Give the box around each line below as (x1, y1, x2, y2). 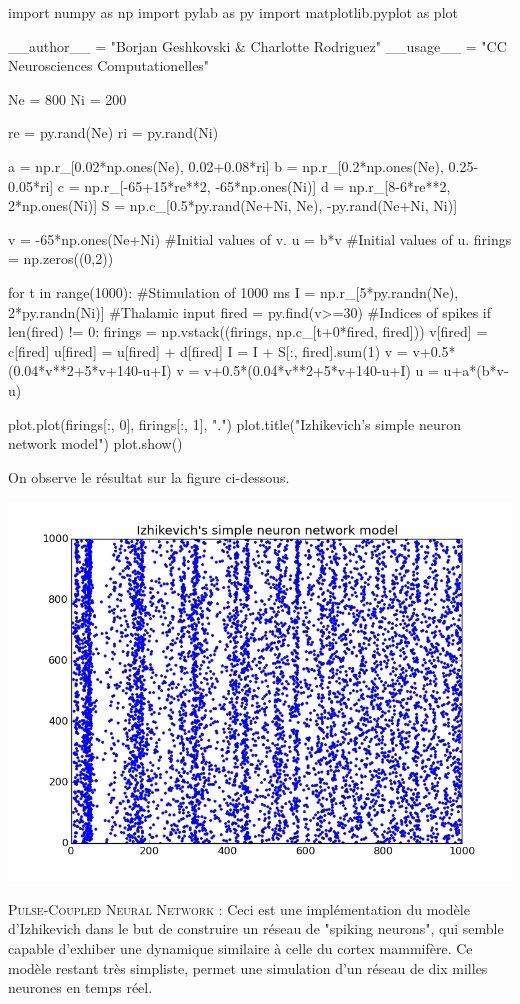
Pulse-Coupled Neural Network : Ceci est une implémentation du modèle (8, 898, 470, 919)
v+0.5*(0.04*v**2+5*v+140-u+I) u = (204, 360, 439, 381)
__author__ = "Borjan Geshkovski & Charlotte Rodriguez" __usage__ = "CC (8, 35, 507, 56)
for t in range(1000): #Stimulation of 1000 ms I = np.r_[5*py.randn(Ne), (8, 281, 459, 302)
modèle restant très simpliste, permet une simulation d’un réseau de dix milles (8, 957, 488, 978)
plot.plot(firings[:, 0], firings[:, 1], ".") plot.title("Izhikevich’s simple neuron (8, 413, 461, 434)
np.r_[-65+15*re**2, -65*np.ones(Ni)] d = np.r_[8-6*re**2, (84, 175, 451, 196)
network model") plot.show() (8, 433, 183, 454)
